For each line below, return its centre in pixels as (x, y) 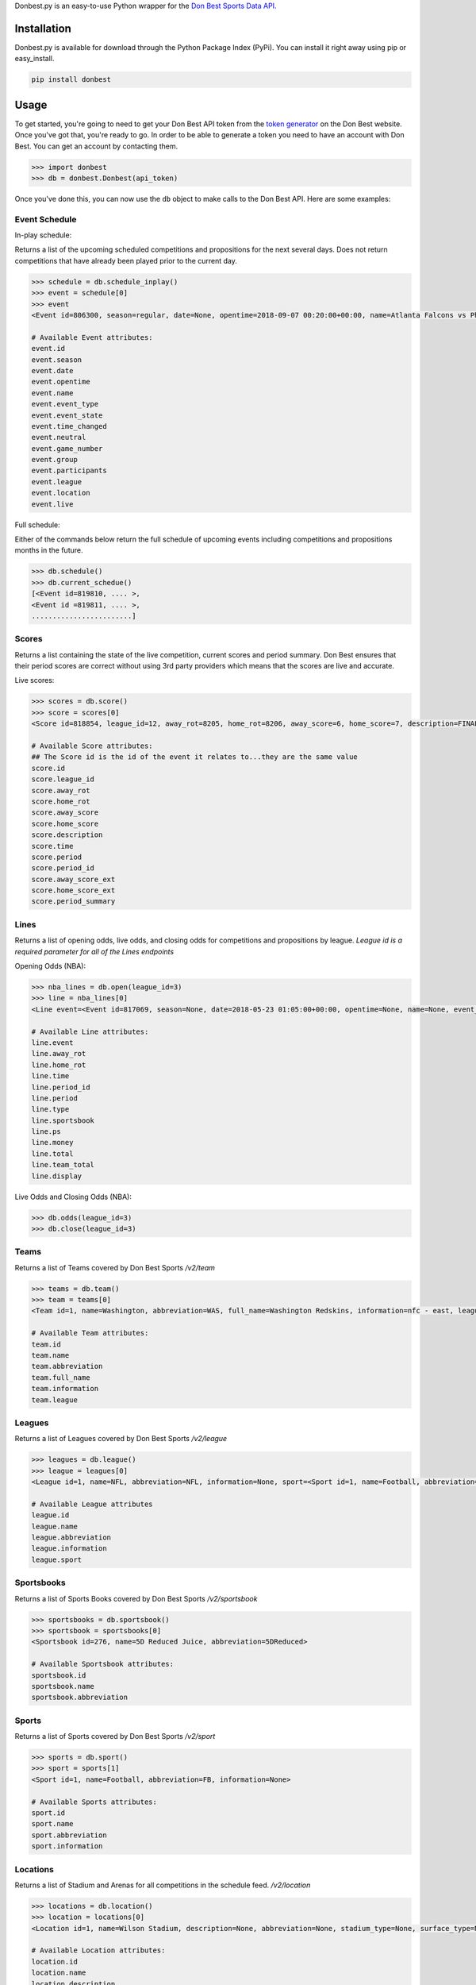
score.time (52, 846)
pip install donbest (71, 80)
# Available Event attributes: (92, 337)
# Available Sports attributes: (94, 1802)
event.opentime (61, 382)
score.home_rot (61, 801)
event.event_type (65, 404)
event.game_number (67, 448)
